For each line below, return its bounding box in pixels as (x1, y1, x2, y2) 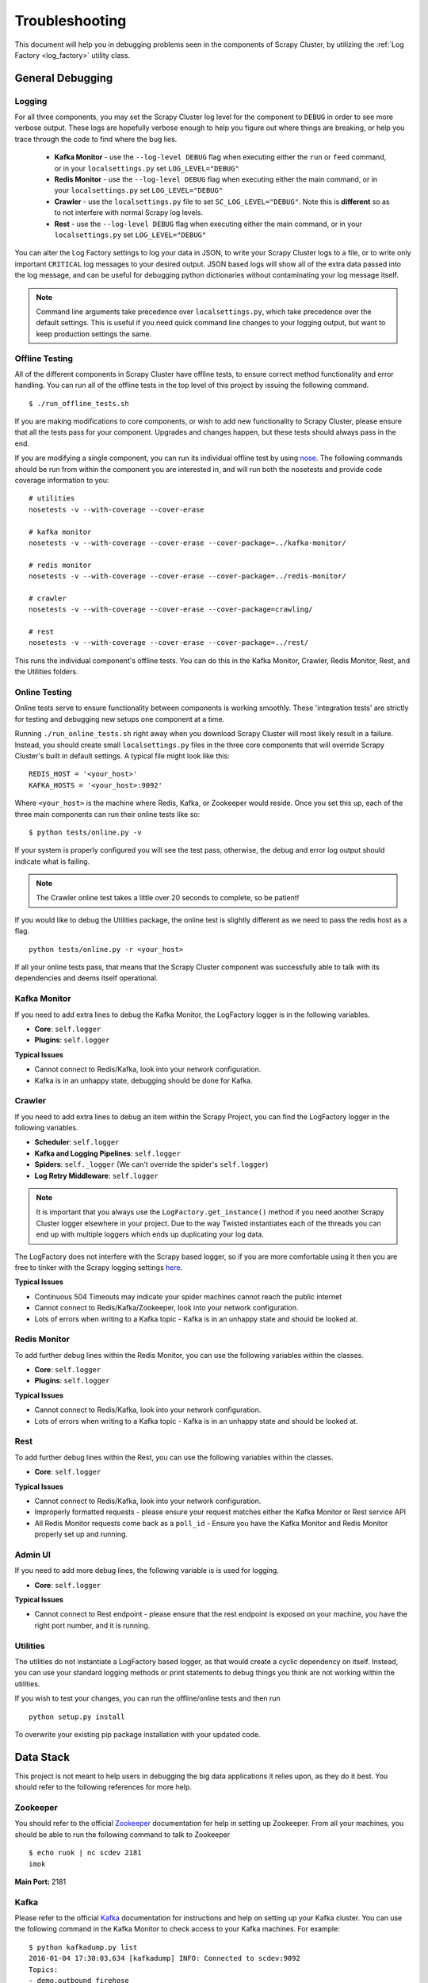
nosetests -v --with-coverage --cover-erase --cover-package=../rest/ (29, 639, 309, 647)
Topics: (29, 1965, 59, 1974)
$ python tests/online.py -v (29, 827, 142, 837)
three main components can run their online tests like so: (14, 809, 201, 819)
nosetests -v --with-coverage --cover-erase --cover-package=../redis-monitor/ (29, 572, 346, 581)
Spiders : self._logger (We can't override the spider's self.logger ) (34, 1160, 269, 1169)
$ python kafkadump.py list (29, 1943, 138, 1951)
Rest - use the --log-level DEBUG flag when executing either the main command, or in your (54, 219, 362, 228)
